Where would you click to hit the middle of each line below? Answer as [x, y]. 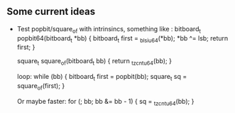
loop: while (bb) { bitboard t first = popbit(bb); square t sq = [102, 77]
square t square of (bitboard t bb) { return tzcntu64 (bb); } [94, 62]
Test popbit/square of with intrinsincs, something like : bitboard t [109, 29]
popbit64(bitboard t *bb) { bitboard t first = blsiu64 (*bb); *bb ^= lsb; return [122, 39]
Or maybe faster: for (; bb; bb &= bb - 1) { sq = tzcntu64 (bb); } [105, 102]
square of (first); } [41, 87]
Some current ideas [51, 12]
